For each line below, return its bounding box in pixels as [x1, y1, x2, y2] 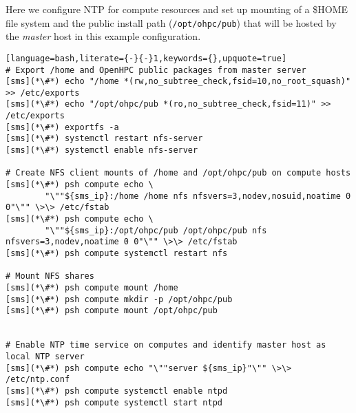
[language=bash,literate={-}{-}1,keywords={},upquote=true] [6, 53, 287, 63]
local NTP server [6, 351, 85, 361]
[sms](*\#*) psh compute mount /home [6, 282, 178, 293]
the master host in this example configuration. [6, 29, 201, 43]
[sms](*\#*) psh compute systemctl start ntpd [6, 397, 222, 407]
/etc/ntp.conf [6, 374, 70, 385]
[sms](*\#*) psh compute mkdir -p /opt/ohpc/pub [6, 294, 233, 304]
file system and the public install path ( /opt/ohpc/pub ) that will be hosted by [6, 15, 337, 30]
